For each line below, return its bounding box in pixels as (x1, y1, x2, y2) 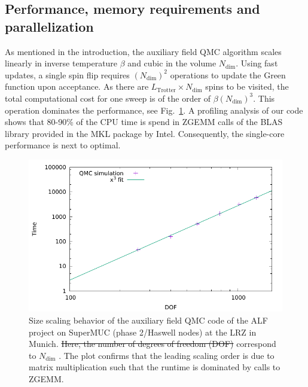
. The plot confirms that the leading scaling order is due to (59, 349, 275, 361)
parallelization (5, 17, 94, 35)
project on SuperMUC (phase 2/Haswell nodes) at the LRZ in (29, 325, 257, 338)
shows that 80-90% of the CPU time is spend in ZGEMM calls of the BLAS (5, 115, 283, 128)
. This (253, 92, 275, 104)
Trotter (157, 87, 176, 93)
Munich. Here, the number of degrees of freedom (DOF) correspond (29, 337, 276, 350)
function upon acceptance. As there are (5, 80, 149, 93)
